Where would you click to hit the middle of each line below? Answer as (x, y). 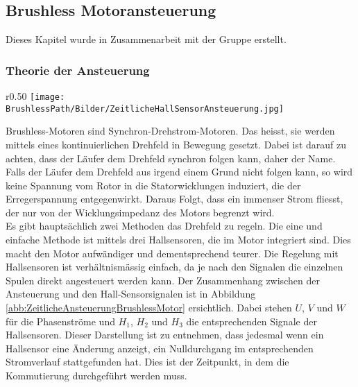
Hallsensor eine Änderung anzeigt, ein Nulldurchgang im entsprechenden (160, 348)
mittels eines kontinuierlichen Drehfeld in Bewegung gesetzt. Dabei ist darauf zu (176, 144)
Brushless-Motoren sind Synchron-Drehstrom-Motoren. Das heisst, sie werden (170, 131)
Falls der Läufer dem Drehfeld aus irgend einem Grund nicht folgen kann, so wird (179, 172)
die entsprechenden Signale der (252, 321)
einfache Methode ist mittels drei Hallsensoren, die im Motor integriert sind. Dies (178, 240)
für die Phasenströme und (60, 321)
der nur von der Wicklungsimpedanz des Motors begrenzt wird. (140, 212)
